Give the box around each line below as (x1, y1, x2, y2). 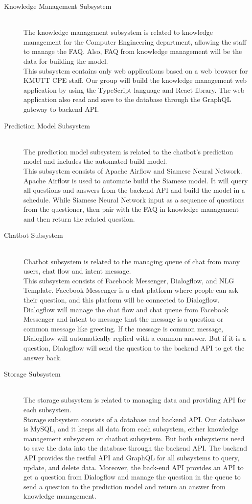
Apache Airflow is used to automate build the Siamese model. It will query (23, 175, 248, 185)
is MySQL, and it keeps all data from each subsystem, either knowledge (23, 424, 238, 434)
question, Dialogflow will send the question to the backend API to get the (23, 343, 245, 353)
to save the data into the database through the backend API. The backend (23, 443, 247, 453)
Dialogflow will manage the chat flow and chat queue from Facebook (23, 304, 229, 314)
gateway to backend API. (23, 103, 99, 114)
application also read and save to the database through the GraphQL (23, 94, 231, 104)
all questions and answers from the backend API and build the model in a (23, 185, 245, 195)
